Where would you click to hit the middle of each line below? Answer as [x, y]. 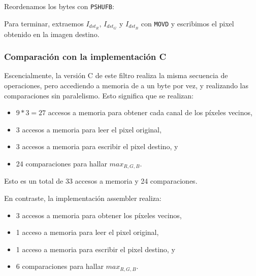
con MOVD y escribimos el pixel [187, 23]
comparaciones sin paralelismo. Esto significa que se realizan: [99, 95]
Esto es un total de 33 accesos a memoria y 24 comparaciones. [101, 181]
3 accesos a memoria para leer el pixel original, [89, 129]
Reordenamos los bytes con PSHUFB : [59, 6]
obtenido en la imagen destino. [52, 34]
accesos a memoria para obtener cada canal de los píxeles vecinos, [150, 112]
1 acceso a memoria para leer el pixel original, [87, 232]
